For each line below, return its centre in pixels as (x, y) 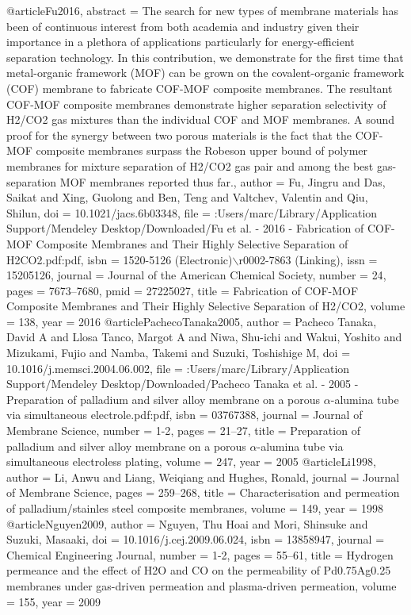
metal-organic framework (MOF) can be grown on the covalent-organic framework (205, 73)
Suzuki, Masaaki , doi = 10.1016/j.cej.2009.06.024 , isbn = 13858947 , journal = (196, 539)
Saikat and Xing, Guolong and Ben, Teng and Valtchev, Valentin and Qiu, (187, 197)
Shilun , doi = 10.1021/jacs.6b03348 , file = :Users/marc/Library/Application (192, 212)
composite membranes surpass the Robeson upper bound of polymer (202, 150)
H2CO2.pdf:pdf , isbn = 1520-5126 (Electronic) (120, 259)
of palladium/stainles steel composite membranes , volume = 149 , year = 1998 (195, 508)
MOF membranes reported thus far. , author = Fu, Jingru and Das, (223, 181)
